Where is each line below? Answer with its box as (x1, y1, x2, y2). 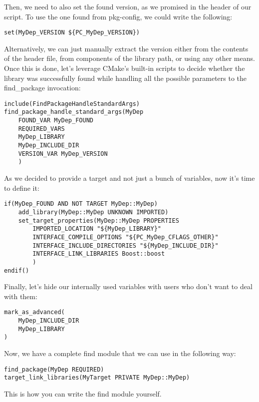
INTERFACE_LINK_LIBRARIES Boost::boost (32, 250, 165, 258)
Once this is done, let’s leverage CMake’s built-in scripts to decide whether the (4, 63, 245, 73)
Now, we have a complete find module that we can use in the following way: (4, 348, 236, 358)
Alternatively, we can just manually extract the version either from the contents (4, 43, 249, 53)
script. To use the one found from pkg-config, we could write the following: (4, 11, 233, 21)
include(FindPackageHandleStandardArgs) (4, 100, 140, 107)
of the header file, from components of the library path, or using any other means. (4, 53, 255, 63)
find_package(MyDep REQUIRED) (4, 366, 104, 373)
